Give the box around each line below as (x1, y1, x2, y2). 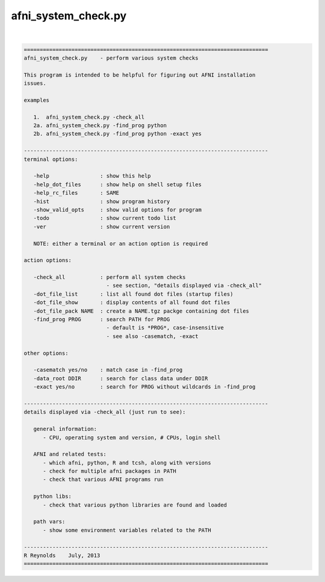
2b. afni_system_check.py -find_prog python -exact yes (33, 130, 202, 137)
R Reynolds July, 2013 (23, 552, 101, 559)
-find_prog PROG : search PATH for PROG (33, 316, 170, 323)
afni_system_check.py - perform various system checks (23, 54, 199, 61)
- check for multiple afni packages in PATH (43, 468, 177, 475)
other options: (23, 349, 69, 357)
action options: (23, 257, 72, 264)
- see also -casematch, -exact (106, 333, 199, 340)
